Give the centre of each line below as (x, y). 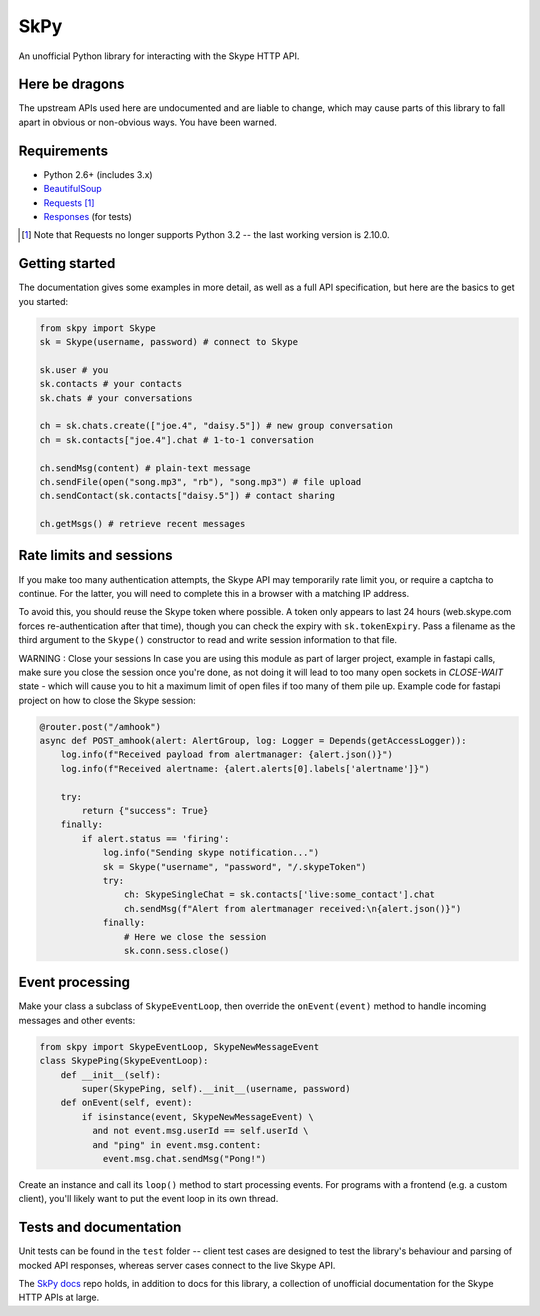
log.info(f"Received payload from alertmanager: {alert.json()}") (227, 754)
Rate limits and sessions (96, 555)
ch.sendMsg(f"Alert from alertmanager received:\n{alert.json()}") (292, 908)
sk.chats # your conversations (116, 398)
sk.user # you (74, 369)
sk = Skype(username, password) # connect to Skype (169, 341)
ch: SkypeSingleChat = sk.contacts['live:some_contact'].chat (279, 894)
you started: (43, 301)
